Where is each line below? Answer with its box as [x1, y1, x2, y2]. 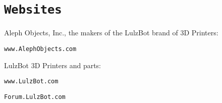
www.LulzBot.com [4, 78, 59, 85]
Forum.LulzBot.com [4, 93, 66, 100]
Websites [4, 3, 62, 17]
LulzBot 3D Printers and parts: [4, 60, 101, 70]
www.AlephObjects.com [4, 45, 77, 53]
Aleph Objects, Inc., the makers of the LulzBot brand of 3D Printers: [4, 27, 218, 38]
